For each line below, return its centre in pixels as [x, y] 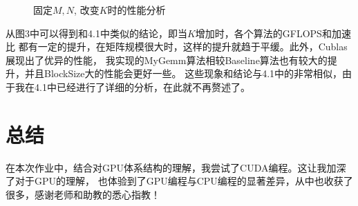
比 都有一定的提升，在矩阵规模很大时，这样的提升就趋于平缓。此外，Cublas [177, 47]
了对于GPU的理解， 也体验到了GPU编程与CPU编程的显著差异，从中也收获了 [179, 181]
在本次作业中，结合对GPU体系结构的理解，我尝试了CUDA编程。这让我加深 [176, 167]
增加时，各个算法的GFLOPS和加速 [273, 33]
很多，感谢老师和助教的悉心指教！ [83, 194]
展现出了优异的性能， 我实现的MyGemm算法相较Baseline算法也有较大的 [167, 60]
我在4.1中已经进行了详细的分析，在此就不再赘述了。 [132, 86]
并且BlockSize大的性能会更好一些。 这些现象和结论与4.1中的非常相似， [183, 73]
